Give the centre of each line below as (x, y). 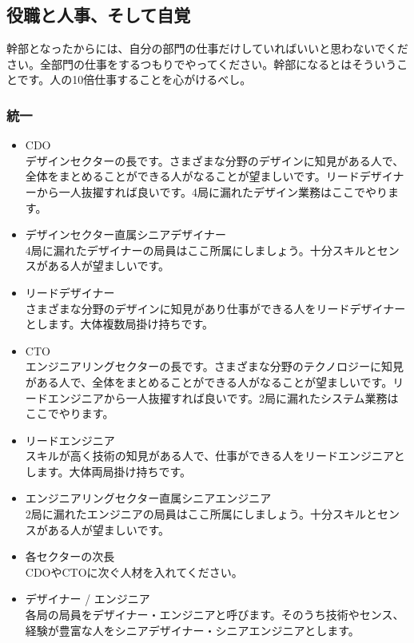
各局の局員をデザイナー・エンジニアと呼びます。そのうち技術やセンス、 (215, 615)
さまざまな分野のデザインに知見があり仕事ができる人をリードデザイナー (215, 308)
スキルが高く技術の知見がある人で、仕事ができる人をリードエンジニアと (215, 456)
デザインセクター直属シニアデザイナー (125, 234)
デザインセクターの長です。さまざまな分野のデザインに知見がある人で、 (215, 160)
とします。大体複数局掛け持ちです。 (119, 324)
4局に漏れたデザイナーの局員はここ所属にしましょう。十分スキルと (201, 250)
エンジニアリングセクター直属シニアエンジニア (148, 498)
